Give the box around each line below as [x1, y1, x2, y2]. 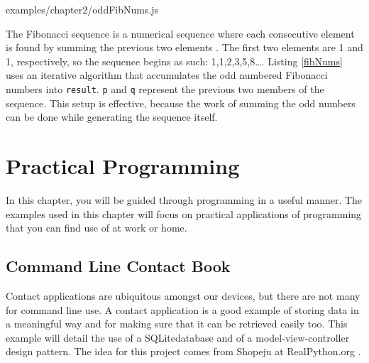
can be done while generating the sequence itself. [6, 109, 218, 124]
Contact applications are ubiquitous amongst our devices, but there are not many [6, 288, 360, 303]
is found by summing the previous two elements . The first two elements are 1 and [6, 40, 363, 55]
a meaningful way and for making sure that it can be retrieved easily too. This [6, 316, 348, 331]
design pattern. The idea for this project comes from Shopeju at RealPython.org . [6, 344, 361, 359]
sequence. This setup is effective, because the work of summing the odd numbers [6, 95, 356, 110]
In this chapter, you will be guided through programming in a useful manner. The [6, 192, 363, 207]
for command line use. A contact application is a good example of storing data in [6, 302, 359, 317]
